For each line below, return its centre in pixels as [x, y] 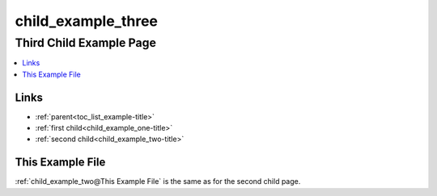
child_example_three [86, 21]
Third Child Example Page [86, 43]
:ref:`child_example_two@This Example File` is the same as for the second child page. [158, 181]
